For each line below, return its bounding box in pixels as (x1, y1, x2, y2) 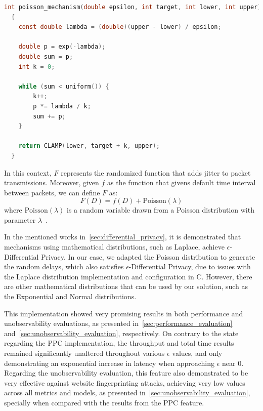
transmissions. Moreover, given (4, 177, 99, 188)
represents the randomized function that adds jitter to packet (61, 167, 251, 178)
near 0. (222, 357, 244, 368)
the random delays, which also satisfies (4, 261, 124, 272)
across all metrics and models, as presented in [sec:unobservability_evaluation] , (4, 387, 250, 398)
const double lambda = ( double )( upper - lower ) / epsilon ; (18, 23, 222, 31)
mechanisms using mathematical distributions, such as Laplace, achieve (4, 241, 225, 252)
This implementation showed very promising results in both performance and (4, 308, 243, 318)
